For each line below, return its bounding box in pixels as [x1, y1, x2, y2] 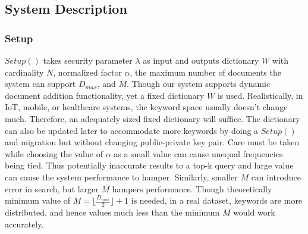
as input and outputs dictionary [143, 54, 259, 66]
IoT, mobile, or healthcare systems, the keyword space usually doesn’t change [5, 101, 288, 113]
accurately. [5, 217, 44, 230]
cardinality [5, 65, 44, 78]
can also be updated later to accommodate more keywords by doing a [5, 124, 259, 136]
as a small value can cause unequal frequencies [114, 147, 283, 160]
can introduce [251, 170, 301, 183]
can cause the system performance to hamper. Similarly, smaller [5, 170, 238, 183]
